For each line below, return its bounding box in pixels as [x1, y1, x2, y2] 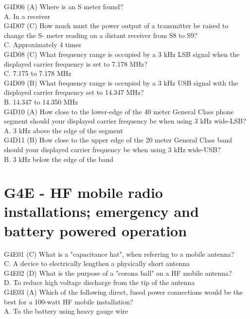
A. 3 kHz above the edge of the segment [4, 125, 123, 135]
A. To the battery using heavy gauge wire [4, 306, 128, 316]
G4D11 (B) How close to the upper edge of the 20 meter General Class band [4, 135, 232, 145]
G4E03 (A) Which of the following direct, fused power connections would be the [4, 286, 243, 297]
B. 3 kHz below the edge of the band [4, 154, 113, 164]
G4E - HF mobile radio [4, 182, 163, 202]
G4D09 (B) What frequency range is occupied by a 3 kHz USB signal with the [4, 77, 238, 88]
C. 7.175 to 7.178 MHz [4, 68, 71, 78]
